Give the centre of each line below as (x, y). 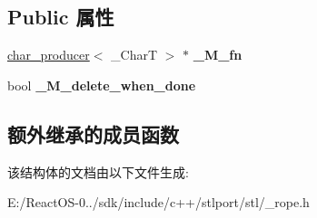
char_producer (49, 55)
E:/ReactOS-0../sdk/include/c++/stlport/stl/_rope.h (158, 202)
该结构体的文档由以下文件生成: (98, 171)
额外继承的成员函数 (93, 133)
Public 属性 (61, 17)
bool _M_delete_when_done (102, 85)
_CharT (134, 55)
